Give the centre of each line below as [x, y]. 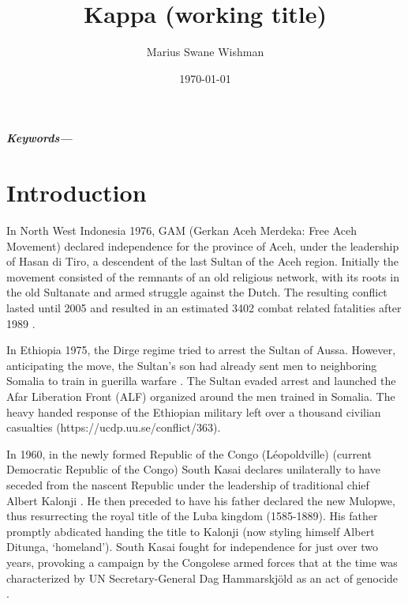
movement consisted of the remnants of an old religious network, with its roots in [203, 276]
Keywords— [39, 138]
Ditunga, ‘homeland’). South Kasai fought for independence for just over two [193, 547]
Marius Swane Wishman [205, 52]
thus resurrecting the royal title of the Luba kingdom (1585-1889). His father [192, 516]
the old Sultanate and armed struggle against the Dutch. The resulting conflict [197, 292]
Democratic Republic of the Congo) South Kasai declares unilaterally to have [193, 469]
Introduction [77, 193]
